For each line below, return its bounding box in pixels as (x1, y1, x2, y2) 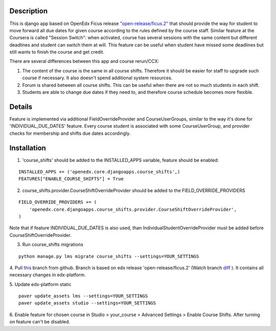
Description (9, 7, 48, 15)
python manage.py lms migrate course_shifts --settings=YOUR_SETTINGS (18, 253, 199, 259)
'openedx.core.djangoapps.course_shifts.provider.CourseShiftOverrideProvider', (29, 206, 237, 212)
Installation (9, 144, 46, 152)
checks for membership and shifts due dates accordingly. (9, 130, 131, 136)
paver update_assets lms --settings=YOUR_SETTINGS (18, 293, 148, 299)
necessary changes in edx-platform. (9, 272, 86, 278)
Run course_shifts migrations (22, 242, 84, 248)
